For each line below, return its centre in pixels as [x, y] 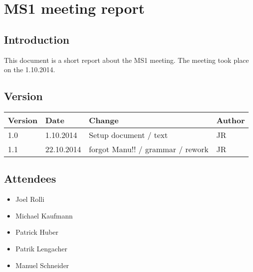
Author [231, 120]
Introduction [37, 39]
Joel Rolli [30, 199]
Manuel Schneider [42, 265]
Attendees [30, 178]
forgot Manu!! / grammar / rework [149, 149]
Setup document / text [128, 135]
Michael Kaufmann [44, 215]
